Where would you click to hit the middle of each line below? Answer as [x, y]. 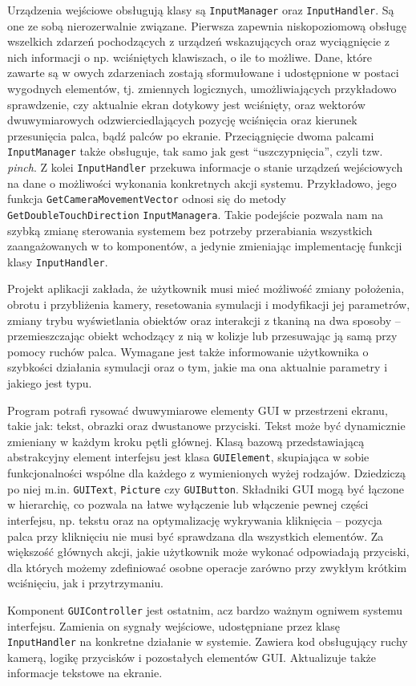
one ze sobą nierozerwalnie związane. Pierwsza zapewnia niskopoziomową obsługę [207, 25]
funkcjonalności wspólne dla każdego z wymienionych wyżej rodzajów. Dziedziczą [206, 473]
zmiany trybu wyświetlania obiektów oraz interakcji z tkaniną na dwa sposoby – [204, 320]
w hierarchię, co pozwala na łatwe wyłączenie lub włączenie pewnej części [188, 504]
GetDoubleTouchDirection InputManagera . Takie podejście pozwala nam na [195, 214]
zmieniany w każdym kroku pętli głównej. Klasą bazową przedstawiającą [186, 441]
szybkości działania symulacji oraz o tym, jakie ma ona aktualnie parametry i [198, 367]
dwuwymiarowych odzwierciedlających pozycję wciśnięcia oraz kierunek [182, 120]
